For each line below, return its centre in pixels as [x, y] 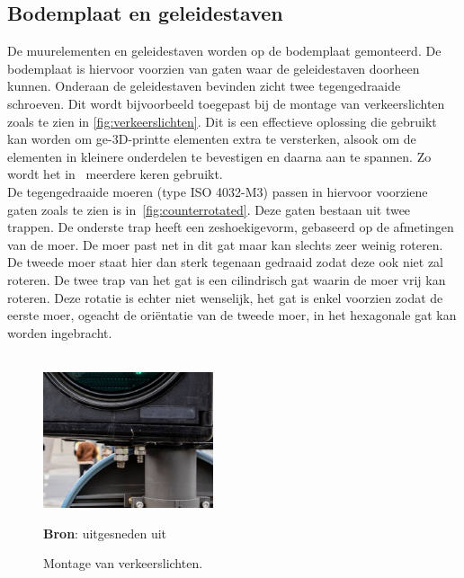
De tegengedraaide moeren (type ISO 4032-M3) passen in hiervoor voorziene [218, 191]
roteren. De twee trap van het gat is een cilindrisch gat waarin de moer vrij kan [227, 279]
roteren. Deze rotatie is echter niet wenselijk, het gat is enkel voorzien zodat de [225, 297]
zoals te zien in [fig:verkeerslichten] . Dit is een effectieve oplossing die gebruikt [222, 121]
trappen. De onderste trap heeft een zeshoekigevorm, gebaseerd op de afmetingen [231, 227]
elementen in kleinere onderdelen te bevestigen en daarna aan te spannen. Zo [219, 156]
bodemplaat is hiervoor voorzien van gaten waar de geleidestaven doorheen [214, 68]
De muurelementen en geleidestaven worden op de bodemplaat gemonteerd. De [224, 51]
